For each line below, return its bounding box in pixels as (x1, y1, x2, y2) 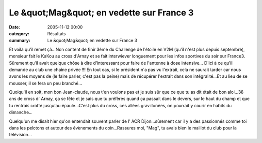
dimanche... (9, 109, 33, 115)
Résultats (47, 30, 66, 36)
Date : (9, 24, 20, 30)
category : (9, 30, 30, 36)
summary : (9, 38, 31, 43)
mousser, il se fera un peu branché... (9, 80, 82, 86)
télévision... (9, 132, 32, 138)
